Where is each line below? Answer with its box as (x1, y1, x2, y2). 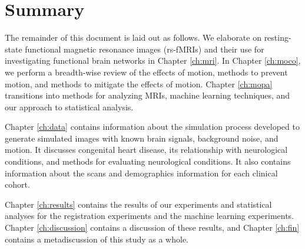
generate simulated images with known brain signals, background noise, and (5, 132, 279, 144)
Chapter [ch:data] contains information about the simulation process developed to (5, 120, 300, 133)
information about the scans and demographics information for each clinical (5, 166, 278, 179)
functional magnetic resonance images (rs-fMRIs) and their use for (25, 42, 264, 55)
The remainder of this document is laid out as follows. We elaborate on (5, 31, 261, 44)
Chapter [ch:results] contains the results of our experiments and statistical (5, 198, 272, 210)
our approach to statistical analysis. (5, 100, 134, 113)
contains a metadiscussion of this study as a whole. (5, 232, 189, 245)
